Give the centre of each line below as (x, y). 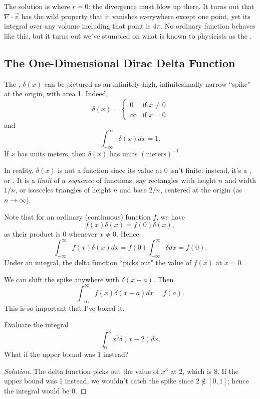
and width (240, 180)
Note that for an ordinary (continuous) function (77, 216)
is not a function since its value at (110, 170)
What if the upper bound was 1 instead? (66, 354)
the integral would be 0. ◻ (45, 390)
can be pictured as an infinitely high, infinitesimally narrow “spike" (147, 83)
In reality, (19, 170)
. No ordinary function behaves (208, 26)
